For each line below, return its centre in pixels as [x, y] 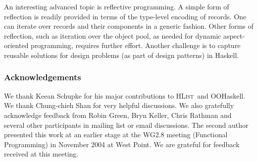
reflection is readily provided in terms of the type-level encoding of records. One [125, 16]
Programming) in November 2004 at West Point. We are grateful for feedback [122, 144]
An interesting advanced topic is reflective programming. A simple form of [117, 6]
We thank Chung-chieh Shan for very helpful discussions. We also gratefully [119, 105]
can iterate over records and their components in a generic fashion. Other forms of [129, 26]
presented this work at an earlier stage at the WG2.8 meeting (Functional [116, 135]
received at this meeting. [41, 154]
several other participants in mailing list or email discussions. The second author [126, 125]
